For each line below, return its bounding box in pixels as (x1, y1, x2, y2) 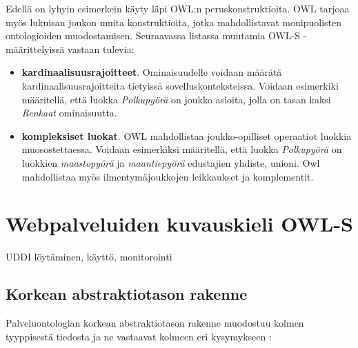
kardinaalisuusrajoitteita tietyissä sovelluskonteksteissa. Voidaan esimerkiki (21, 78, 339, 92)
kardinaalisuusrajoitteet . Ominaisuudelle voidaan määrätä (21, 65, 282, 79)
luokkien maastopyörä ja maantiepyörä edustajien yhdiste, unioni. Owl (21, 155, 320, 170)
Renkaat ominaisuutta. (21, 105, 117, 120)
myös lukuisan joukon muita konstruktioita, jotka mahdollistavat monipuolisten (6, 14, 341, 29)
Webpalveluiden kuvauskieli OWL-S (6, 209, 353, 238)
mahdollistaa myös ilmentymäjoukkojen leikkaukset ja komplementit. (21, 169, 314, 183)
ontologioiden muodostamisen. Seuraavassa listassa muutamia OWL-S (6, 28, 300, 43)
